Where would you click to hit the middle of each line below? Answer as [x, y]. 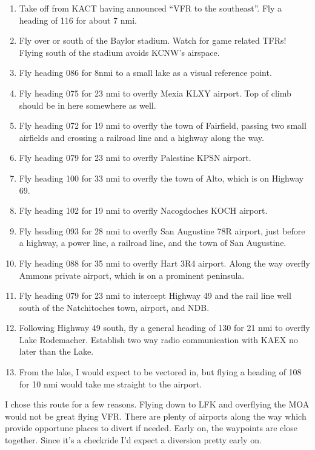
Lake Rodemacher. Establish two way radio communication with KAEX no [158, 339]
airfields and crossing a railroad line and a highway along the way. [141, 137]
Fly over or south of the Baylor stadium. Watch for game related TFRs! [153, 40]
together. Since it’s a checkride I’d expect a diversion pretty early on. [133, 440]
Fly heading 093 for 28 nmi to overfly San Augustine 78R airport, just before [162, 230]
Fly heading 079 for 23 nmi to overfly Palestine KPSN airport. [135, 158]
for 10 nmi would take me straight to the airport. [111, 384]
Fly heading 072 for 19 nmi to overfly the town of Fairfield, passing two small [163, 125]
